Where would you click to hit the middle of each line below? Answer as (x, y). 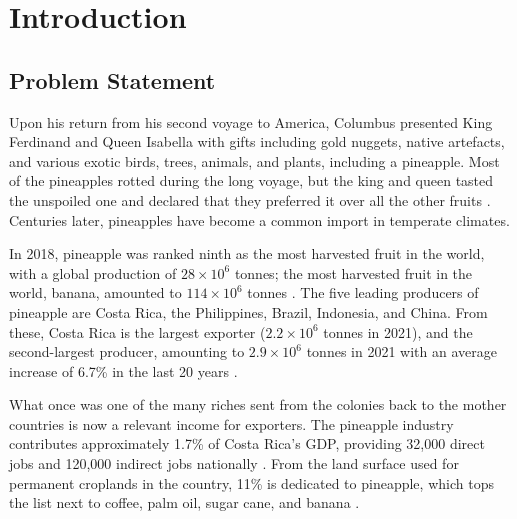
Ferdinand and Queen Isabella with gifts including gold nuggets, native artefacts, (257, 141)
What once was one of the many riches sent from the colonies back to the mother (258, 404)
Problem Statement (112, 79)
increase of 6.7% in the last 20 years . (123, 370)
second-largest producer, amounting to (127, 351)
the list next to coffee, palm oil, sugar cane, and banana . (184, 502)
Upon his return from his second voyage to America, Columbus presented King (251, 121)
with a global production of (93, 272)
